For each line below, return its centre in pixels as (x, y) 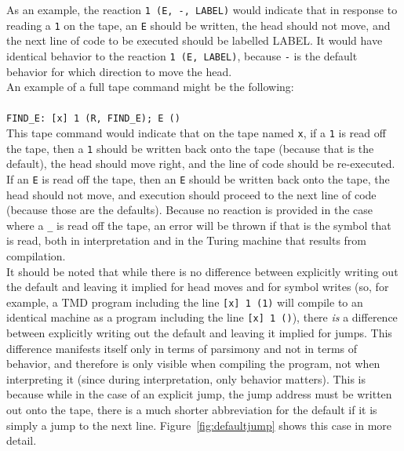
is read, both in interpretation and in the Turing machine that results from (187, 240)
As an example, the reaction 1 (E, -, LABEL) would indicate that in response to (202, 9)
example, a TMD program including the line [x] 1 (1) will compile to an (185, 302)
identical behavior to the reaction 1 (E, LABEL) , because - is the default (182, 55)
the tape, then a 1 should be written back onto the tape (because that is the (190, 148)
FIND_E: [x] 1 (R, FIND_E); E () (93, 119)
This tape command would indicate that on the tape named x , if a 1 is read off (196, 133)
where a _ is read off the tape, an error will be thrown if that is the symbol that (199, 225)
